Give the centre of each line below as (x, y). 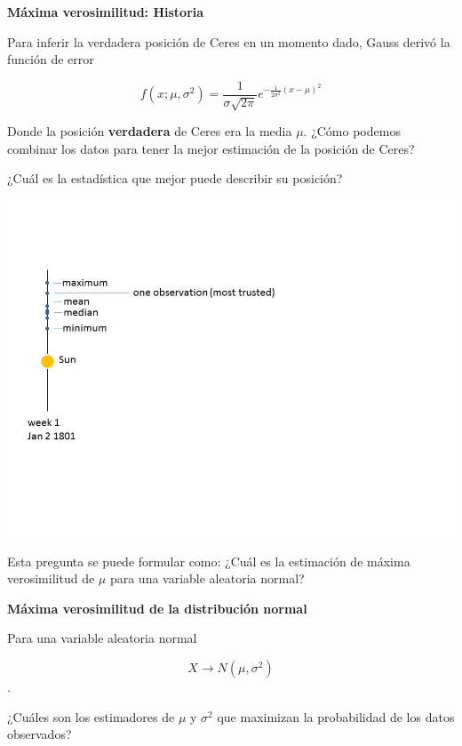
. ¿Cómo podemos (352, 131)
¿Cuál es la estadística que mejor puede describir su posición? (175, 178)
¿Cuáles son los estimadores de (91, 716)
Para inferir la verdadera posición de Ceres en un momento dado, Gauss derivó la (229, 41)
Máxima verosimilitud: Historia (106, 12)
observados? (40, 734)
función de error (51, 59)
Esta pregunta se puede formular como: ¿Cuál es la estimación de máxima (209, 561)
